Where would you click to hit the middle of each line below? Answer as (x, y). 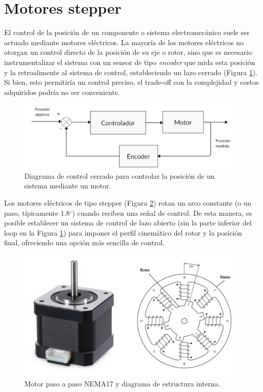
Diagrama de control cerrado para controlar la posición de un (120, 175)
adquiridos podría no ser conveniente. (62, 92)
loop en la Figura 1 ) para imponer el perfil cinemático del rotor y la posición (123, 232)
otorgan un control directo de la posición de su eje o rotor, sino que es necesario (128, 52)
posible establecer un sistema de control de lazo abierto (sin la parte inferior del (128, 223)
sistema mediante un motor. (68, 186)
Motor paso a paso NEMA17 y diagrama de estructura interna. (122, 383)
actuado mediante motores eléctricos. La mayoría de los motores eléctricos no (124, 42)
